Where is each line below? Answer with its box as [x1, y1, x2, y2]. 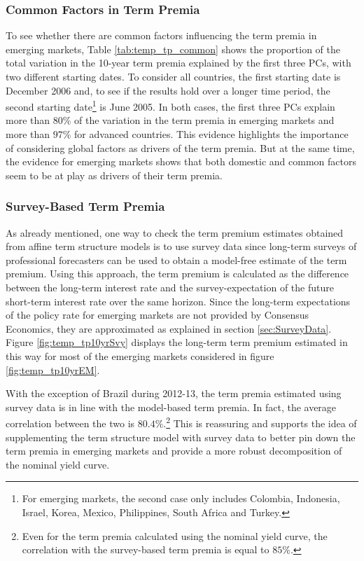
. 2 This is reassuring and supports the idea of [163, 414, 357, 430]
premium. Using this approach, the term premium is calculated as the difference [6, 266, 349, 281]
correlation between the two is [6, 416, 135, 430]
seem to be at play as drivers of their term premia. [6, 167, 223, 182]
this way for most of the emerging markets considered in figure [6, 348, 274, 363]
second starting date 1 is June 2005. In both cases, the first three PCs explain [6, 97, 335, 113]
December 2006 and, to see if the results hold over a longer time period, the [6, 83, 330, 97]
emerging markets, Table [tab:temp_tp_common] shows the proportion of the [6, 41, 340, 56]
